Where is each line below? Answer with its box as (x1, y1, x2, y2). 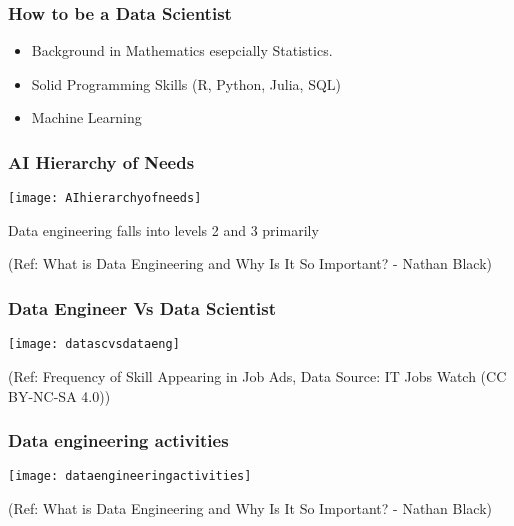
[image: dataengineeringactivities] (8, 469, 252, 484)
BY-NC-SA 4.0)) (8, 385, 111, 406)
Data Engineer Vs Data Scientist (8, 295, 276, 320)
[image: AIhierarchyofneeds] (8, 191, 202, 206)
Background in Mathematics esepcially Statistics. (31, 40, 333, 61)
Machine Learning (31, 107, 142, 128)
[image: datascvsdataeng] (8, 337, 180, 352)
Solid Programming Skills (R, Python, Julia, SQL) (31, 73, 341, 94)
